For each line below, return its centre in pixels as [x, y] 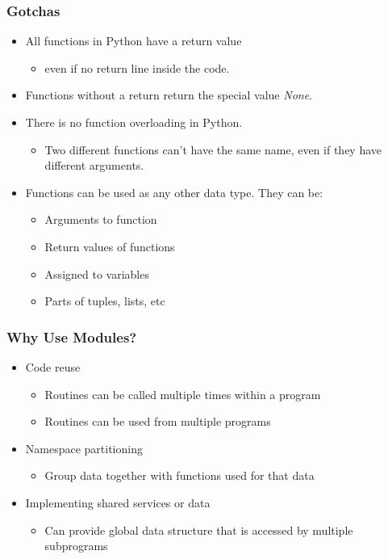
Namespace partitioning [84, 448]
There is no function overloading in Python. [134, 122]
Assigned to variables [97, 273]
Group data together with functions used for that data [179, 475]
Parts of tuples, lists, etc [105, 301]
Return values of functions [110, 246]
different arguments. [94, 165]
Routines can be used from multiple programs [158, 421]
